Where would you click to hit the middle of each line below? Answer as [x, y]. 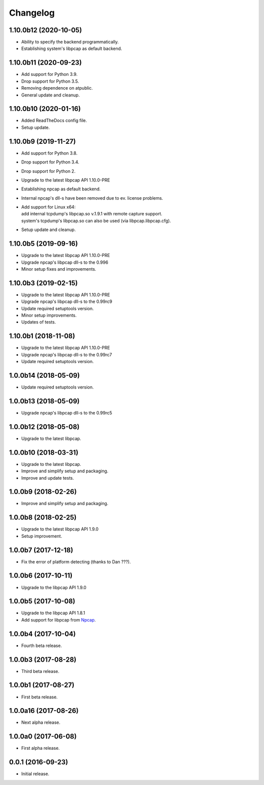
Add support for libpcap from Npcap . [59, 620]
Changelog [32, 13]
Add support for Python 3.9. [49, 74]
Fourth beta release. [42, 646]
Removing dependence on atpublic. [57, 88]
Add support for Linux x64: [48, 207]
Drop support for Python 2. [48, 171]
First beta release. [40, 697]
